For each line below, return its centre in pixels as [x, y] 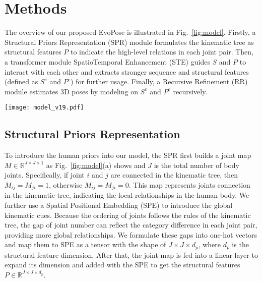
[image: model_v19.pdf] [44, 108]
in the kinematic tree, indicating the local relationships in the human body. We [127, 195]
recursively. [190, 91]
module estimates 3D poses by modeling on [71, 91]
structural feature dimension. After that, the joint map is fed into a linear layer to [131, 255]
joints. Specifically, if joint [45, 175]
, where [210, 244]
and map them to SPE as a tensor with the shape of [85, 244]
